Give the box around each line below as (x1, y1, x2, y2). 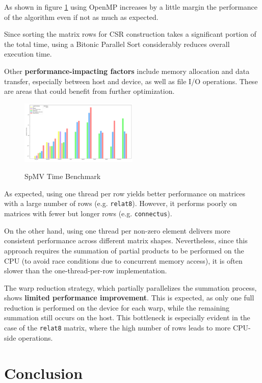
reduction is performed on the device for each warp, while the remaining (4, 302, 230, 313)
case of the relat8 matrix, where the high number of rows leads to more (4, 322, 231, 333)
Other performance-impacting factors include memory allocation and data (4, 65, 250, 76)
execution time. (4, 48, 52, 59)
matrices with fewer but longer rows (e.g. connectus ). (4, 208, 172, 219)
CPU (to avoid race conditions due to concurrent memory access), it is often (4, 255, 243, 266)
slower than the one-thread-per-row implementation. (4, 265, 167, 276)
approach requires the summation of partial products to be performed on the (4, 245, 244, 256)
